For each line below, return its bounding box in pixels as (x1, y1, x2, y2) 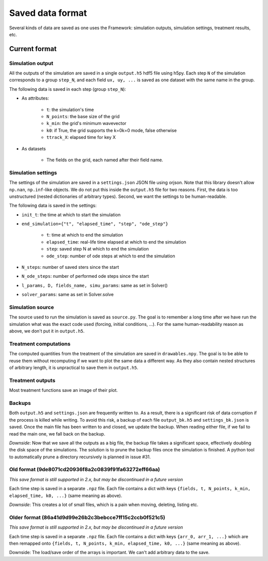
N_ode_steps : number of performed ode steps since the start (21, 273, 149, 279)
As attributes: (21, 95, 49, 101)
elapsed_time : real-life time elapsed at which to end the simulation (46, 239, 186, 245)
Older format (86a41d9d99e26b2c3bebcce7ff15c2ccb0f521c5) (9, 514, 166, 521)
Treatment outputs (9, 377, 56, 384)
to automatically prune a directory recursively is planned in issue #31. (9, 454, 151, 460)
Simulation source (9, 304, 54, 311)
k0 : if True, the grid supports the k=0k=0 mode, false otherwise (46, 127, 177, 133)
